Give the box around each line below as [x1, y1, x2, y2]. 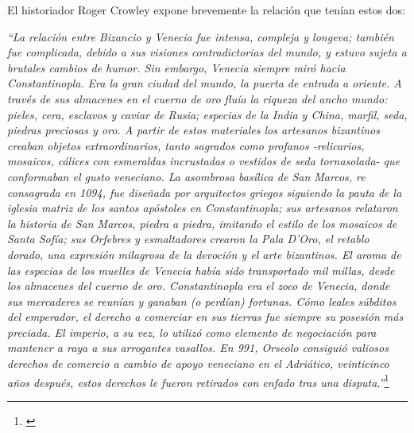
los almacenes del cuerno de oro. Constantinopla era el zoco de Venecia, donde [7, 277, 390, 294]
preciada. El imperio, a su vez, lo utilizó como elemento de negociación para [7, 323, 377, 340]
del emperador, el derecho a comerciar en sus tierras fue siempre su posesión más [7, 308, 404, 325]
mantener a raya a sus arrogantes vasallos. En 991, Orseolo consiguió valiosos [7, 339, 389, 356]
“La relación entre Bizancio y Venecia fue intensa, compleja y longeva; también [7, 28, 394, 44]
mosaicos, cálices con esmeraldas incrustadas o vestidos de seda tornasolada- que [7, 153, 400, 169]
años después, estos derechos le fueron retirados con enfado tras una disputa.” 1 [7, 371, 389, 390]
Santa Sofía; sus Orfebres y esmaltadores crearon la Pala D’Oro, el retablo [7, 230, 370, 247]
